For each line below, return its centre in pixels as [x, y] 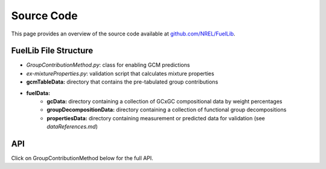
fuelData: [38, 93]
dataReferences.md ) [72, 127]
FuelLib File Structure [52, 51]
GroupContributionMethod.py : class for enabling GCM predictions [108, 65]
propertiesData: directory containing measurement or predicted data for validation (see [156, 118]
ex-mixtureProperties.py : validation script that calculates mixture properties [120, 73]
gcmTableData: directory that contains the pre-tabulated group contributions [122, 82]
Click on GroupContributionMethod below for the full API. [82, 158]
